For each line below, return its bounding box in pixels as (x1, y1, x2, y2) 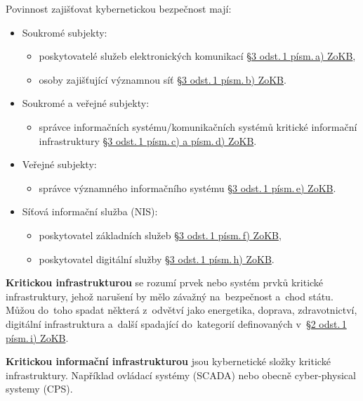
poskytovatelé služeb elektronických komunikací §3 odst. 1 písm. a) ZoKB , (39, 49, 356, 63)
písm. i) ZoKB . (6, 330, 69, 345)
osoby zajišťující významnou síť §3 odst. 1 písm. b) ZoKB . (39, 72, 286, 87)
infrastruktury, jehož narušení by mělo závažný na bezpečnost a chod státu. (6, 288, 334, 303)
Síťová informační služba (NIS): (22, 204, 158, 219)
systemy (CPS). (6, 381, 73, 396)
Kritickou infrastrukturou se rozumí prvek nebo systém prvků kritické (6, 275, 324, 290)
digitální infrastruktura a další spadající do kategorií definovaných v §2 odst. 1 (6, 316, 347, 331)
